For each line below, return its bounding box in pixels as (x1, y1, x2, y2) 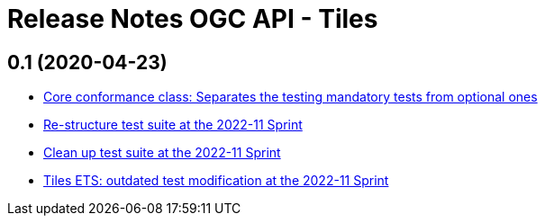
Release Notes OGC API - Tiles (7, 4, 378, 34)
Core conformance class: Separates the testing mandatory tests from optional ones (43, 89, 538, 105)
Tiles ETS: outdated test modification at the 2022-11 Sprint (43, 173, 389, 189)
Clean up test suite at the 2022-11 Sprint (43, 145, 281, 161)
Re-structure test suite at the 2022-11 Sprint (43, 117, 303, 133)
